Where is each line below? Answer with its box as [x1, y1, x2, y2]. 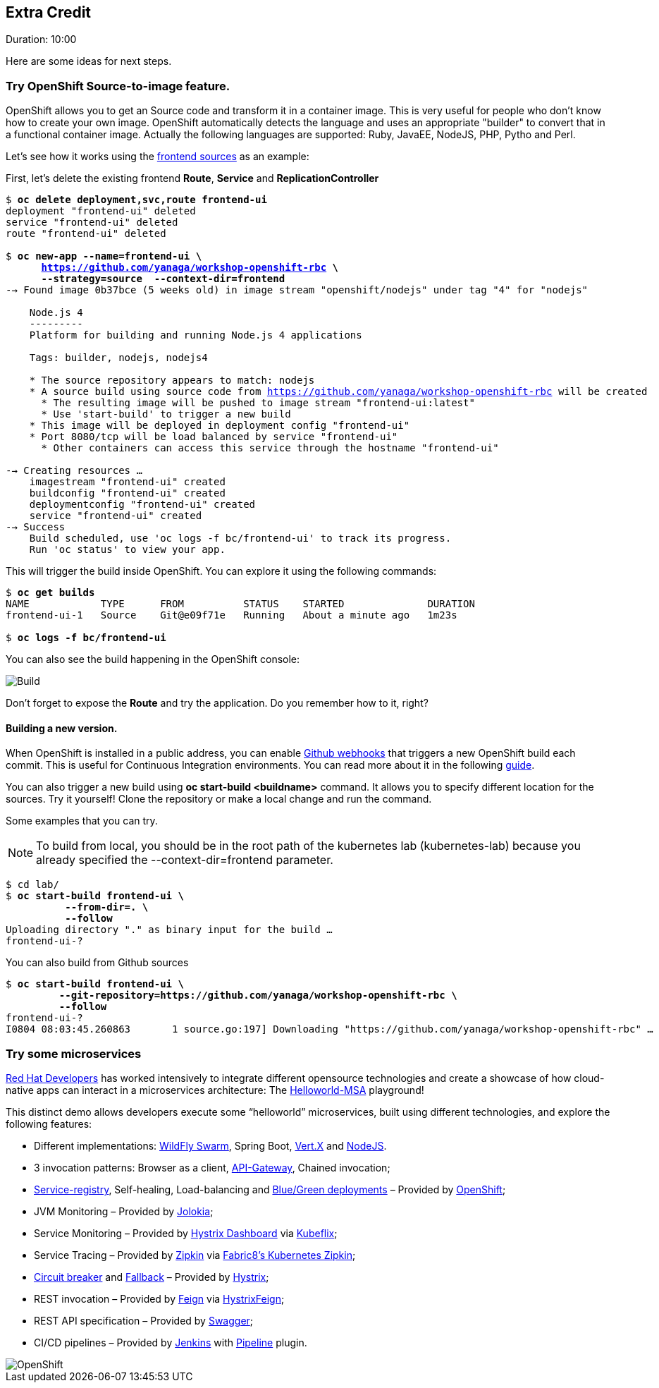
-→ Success [6, 521, 66, 533]
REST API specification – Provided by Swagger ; [34, 1315, 254, 1327]
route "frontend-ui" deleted [6, 228, 166, 240]
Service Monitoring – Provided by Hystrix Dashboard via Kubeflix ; [34, 1227, 338, 1240]
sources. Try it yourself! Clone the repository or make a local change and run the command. [6, 793, 432, 805]
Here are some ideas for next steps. [6, 55, 172, 68]
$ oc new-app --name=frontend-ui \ [6, 250, 202, 262]
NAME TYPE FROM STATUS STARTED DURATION [6, 598, 475, 610]
